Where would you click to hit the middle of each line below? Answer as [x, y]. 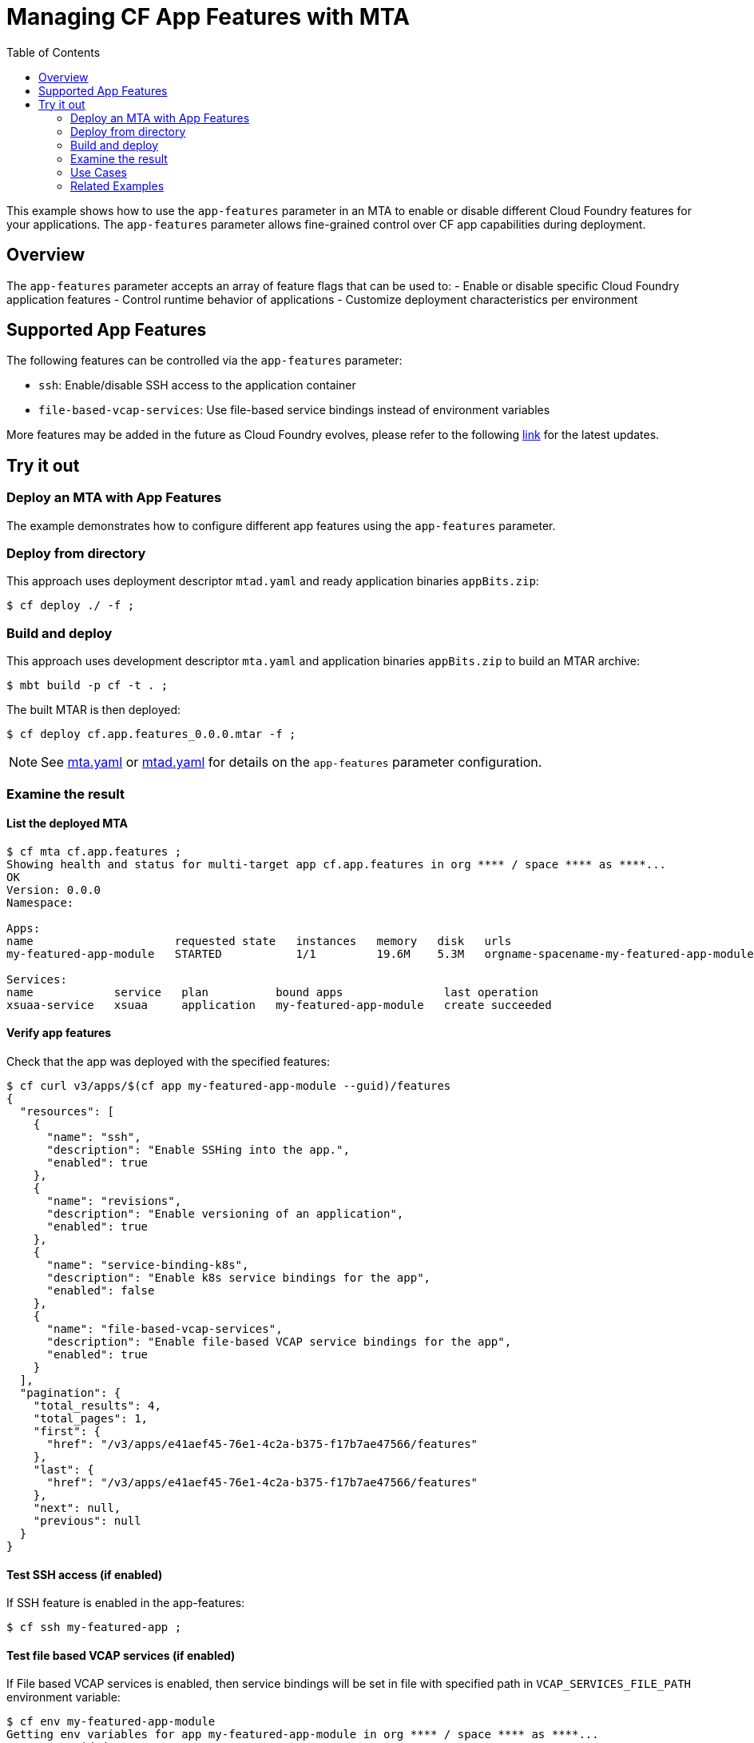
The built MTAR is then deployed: [93, 710]
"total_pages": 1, [91, 1418]
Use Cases [99, 172]
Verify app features [59, 1033]
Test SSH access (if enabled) [85, 1574]
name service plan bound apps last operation [272, 992]
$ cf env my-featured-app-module [111, 1722]
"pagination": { [70, 1392]
